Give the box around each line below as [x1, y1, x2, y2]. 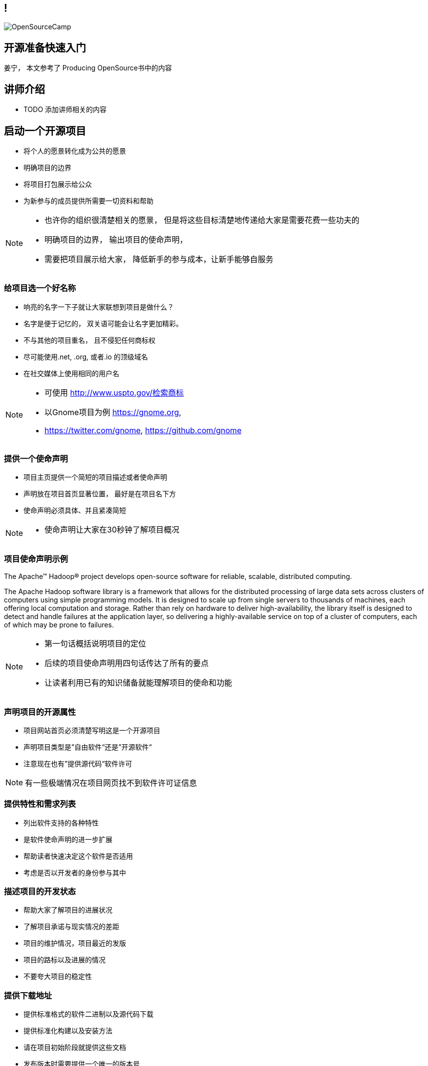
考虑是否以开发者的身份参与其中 [23, 868, 126, 877]
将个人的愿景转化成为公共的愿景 [23, 146, 126, 155]
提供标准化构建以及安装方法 [23, 1026, 112, 1035]
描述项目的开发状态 [4, 887, 76, 897]
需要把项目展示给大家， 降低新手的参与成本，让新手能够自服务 [44, 254, 274, 264]
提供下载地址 [4, 990, 52, 1000]
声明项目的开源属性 [4, 707, 76, 717]
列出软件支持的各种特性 [23, 818, 99, 827]
